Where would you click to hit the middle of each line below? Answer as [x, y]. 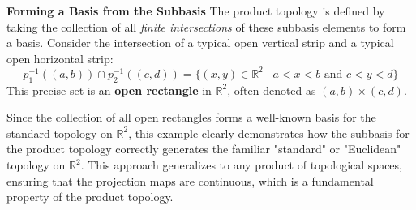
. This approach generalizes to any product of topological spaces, [241, 165]
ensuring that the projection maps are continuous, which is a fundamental [190, 180]
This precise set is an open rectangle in [109, 90]
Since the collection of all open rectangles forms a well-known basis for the [191, 117]
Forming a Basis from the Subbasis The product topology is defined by [196, 11]
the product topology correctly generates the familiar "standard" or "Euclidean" [204, 149]
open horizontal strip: [60, 58]
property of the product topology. [90, 197]
